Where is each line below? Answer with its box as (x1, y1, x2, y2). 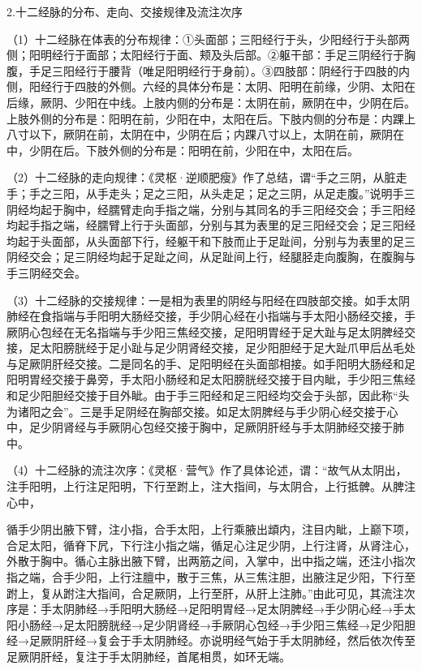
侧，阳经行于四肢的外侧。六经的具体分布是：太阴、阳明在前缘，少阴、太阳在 (6, 78, 416, 95)
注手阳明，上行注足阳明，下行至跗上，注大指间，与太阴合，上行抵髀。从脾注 (6, 478, 416, 495)
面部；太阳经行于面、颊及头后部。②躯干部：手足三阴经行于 (85, 46, 404, 63)
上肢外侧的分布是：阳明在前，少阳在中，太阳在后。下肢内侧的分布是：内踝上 (6, 110, 416, 127)
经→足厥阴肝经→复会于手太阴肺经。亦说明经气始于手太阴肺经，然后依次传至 (6, 632, 416, 649)
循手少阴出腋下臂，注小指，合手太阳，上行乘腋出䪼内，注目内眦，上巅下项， (6, 521, 416, 538)
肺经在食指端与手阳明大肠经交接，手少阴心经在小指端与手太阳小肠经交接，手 (6, 307, 416, 324)
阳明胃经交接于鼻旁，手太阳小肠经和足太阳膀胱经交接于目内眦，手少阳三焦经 (6, 371, 416, 388)
